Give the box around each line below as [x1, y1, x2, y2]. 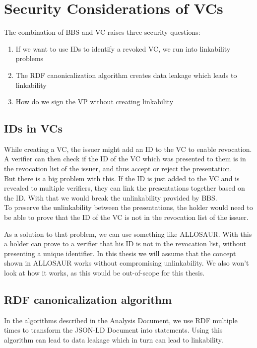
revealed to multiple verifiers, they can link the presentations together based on [4, 183, 245, 193]
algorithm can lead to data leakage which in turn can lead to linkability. [4, 335, 223, 345]
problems [15, 53, 44, 64]
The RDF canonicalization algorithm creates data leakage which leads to [15, 70, 237, 80]
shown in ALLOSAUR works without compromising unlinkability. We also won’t [4, 258, 249, 268]
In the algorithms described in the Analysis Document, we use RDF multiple [4, 315, 238, 325]
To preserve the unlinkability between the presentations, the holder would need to [4, 202, 253, 212]
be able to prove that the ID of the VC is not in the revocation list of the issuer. [4, 212, 249, 222]
